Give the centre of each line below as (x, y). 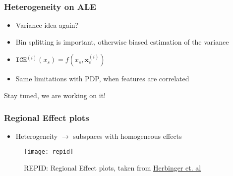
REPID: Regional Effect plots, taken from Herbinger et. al (113, 168)
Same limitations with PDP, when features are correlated (102, 79)
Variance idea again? (47, 25)
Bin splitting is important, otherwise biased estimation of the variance (122, 41)
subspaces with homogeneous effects (127, 136)
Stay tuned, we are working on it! (55, 95)
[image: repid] (49, 152)
